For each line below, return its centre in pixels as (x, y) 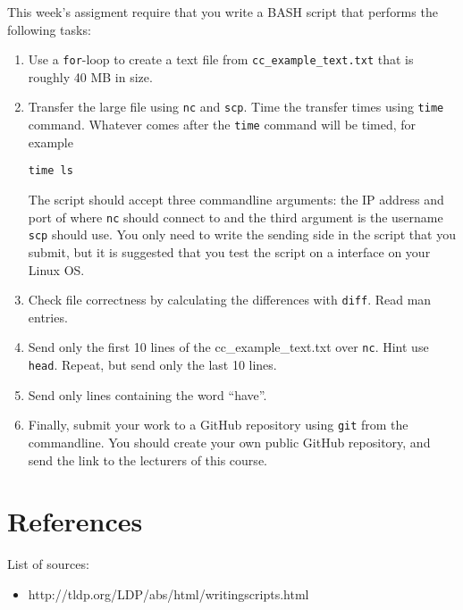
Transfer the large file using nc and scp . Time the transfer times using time (236, 107)
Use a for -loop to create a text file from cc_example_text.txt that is (221, 59)
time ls (51, 171)
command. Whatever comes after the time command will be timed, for (222, 125)
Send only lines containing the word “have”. (147, 394)
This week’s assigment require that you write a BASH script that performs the (223, 12)
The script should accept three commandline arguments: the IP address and (236, 199)
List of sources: (48, 564)
